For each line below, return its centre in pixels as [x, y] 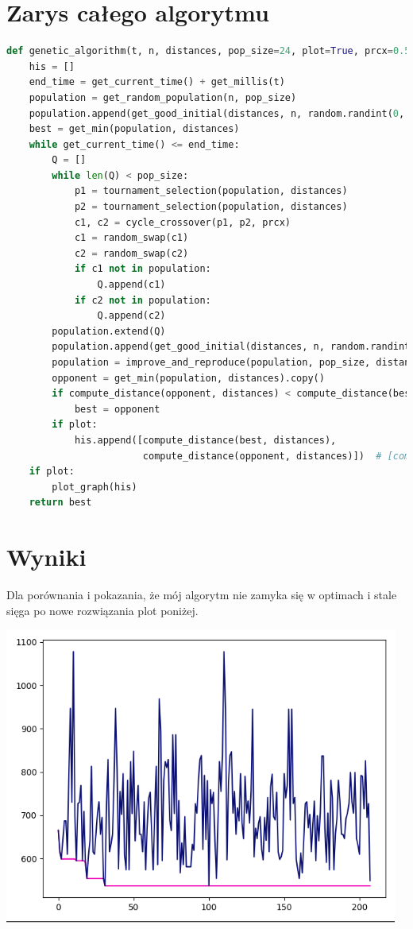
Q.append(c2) [131, 316]
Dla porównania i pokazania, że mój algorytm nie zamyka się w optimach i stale [202, 595]
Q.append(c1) [131, 285]
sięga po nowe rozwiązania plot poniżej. [102, 610]
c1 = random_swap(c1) [131, 238]
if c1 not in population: [143, 269]
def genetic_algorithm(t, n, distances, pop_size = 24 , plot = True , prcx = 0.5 [208, 51]
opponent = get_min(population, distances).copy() [188, 378]
